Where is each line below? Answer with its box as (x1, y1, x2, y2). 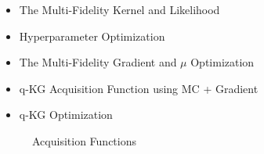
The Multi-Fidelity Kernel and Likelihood (19, 2, 220, 17)
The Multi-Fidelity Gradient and (19, 54, 177, 70)
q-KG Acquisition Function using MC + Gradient (19, 80, 259, 96)
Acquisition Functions (32, 132, 136, 149)
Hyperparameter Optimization (19, 27, 165, 44)
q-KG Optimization (19, 106, 113, 123)
